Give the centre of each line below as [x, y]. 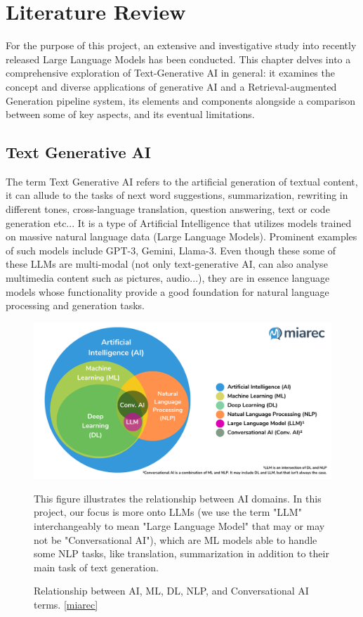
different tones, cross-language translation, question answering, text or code [168, 209]
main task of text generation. [96, 567]
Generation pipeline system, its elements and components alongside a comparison [181, 100]
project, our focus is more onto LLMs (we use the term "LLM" [168, 512]
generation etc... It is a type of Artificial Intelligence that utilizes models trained [179, 222]
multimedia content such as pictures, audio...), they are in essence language [168, 278]
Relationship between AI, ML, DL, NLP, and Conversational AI [171, 591]
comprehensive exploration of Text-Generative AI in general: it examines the [170, 73]
